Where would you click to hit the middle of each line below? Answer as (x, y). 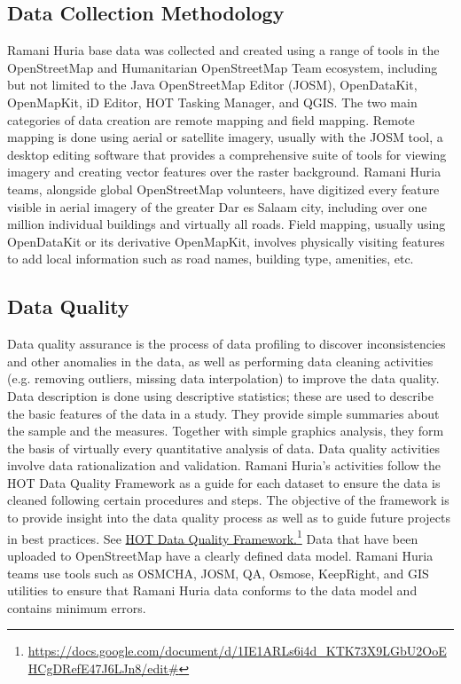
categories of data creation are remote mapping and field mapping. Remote (211, 119)
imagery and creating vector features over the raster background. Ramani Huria (224, 172)
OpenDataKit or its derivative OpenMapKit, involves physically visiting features (226, 241)
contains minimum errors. (77, 607)
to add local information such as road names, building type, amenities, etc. (211, 259)
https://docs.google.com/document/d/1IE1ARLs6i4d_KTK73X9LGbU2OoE (237, 651)
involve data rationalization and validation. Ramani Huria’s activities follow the (224, 465)
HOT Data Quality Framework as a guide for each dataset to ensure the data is (224, 482)
